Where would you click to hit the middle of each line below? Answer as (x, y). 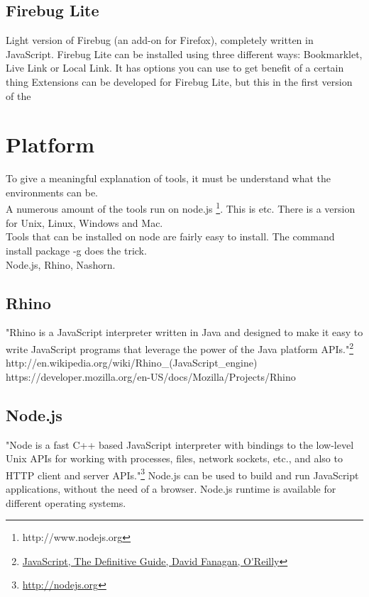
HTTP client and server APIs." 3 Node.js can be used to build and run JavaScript (182, 474)
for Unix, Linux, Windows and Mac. (84, 222)
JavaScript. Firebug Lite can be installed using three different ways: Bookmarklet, (184, 54)
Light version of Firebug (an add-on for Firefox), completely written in (160, 40)
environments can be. (52, 192)
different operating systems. (66, 502)
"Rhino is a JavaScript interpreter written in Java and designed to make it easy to (184, 332)
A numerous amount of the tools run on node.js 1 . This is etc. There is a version (181, 208)
